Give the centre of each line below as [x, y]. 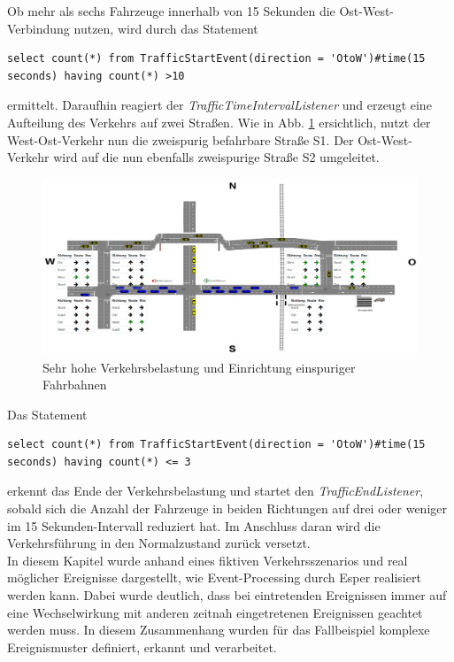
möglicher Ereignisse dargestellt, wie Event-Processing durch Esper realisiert [214, 577]
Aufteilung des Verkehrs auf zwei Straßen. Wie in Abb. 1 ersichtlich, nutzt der [219, 122]
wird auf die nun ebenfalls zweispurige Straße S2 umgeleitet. [216, 157]
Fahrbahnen [75, 385]
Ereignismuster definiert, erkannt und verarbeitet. [142, 647]
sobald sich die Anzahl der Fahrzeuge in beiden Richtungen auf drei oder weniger [227, 508]
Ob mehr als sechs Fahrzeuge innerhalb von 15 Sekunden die [171, 11]
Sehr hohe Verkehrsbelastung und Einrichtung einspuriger [199, 367]
